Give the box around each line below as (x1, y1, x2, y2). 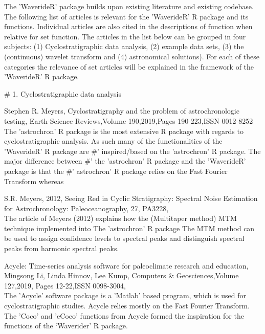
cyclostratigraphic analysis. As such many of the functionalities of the (4, 136, 223, 146)
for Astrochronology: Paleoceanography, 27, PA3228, (4, 203, 169, 213)
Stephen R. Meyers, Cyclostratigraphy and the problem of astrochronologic (4, 105, 239, 116)
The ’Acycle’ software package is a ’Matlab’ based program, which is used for (4, 290, 247, 301)
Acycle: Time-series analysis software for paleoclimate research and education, (4, 260, 249, 271)
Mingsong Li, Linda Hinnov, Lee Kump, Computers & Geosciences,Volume (4, 270, 239, 281)
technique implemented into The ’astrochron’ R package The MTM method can (4, 222, 255, 233)
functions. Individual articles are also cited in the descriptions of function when (4, 21, 253, 32)
